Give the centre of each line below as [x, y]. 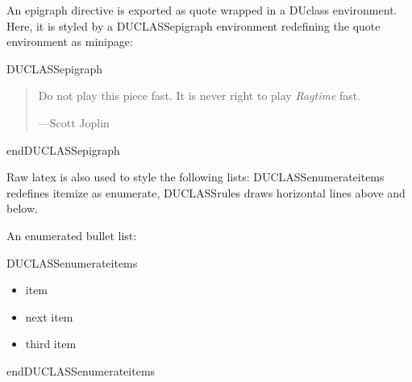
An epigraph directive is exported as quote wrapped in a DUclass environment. [202, 10]
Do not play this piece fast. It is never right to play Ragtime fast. [200, 95]
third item [51, 344]
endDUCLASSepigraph [63, 149]
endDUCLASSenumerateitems [81, 370]
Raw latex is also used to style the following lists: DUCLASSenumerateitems [196, 177]
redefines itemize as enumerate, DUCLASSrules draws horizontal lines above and [206, 192]
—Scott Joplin [74, 122]
